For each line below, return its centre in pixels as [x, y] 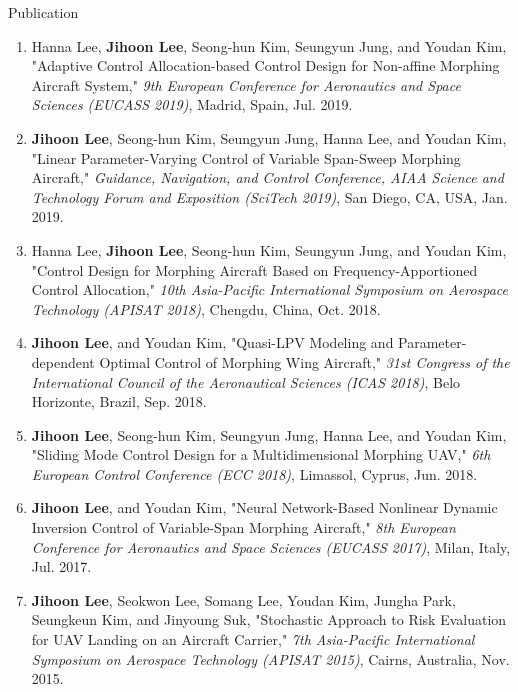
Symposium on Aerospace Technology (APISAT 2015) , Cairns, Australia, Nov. [270, 658]
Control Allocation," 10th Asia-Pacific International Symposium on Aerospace [270, 289]
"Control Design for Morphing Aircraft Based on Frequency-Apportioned [254, 269]
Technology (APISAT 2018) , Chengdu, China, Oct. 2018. [206, 308]
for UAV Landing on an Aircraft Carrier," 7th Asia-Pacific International [253, 639]
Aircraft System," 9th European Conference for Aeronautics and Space [246, 84]
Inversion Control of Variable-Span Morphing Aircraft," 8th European [243, 527]
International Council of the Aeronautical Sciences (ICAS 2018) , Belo [246, 381]
